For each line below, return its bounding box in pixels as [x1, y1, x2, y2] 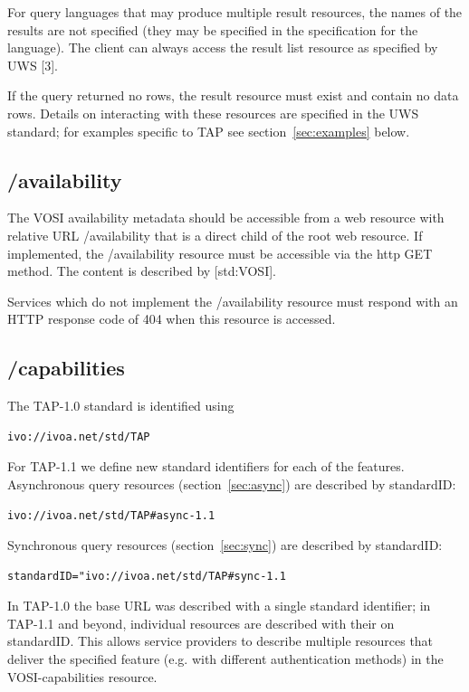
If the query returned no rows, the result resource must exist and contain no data [7, 86, 459, 105]
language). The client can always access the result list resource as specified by [7, 38, 438, 57]
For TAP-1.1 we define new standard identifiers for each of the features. [7, 457, 405, 476]
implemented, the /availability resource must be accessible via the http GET [7, 243, 433, 262]
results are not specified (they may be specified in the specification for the [7, 20, 418, 39]
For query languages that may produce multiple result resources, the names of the [7, 3, 463, 21]
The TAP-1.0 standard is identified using [7, 396, 234, 415]
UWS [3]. [7, 55, 59, 74]
